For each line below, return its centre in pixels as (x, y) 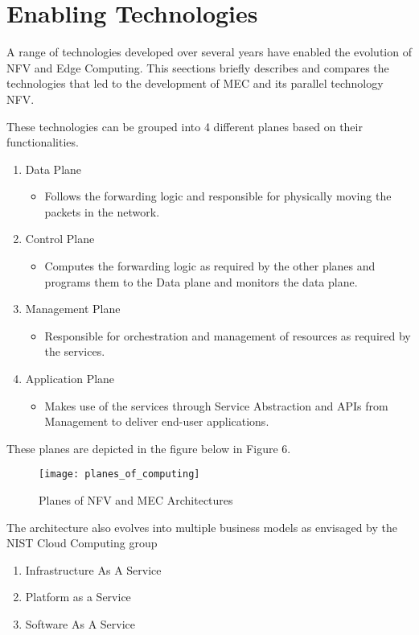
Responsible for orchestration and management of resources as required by (228, 335)
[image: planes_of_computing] (119, 474)
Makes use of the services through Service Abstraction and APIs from (216, 405)
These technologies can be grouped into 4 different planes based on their (185, 126)
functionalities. (43, 142)
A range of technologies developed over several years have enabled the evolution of (209, 52)
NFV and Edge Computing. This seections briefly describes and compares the (198, 67)
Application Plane (70, 379)
